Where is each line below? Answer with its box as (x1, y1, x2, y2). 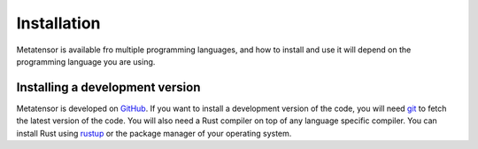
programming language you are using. (16, 56, 156, 67)
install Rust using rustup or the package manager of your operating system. (16, 128, 292, 138)
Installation (16, 13, 101, 33)
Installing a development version (16, 80, 201, 95)
